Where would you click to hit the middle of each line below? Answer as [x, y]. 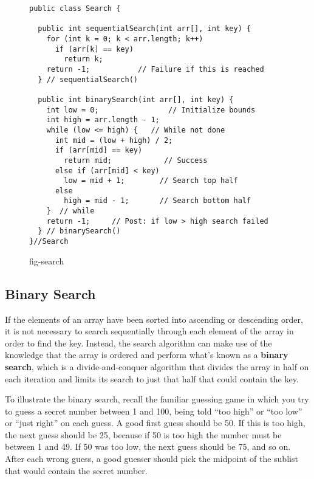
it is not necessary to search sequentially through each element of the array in [149, 331]
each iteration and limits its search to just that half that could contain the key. [152, 378]
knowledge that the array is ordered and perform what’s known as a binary [147, 355]
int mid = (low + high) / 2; [114, 140]
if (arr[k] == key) [94, 49]
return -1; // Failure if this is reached [155, 69]
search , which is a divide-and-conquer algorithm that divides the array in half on [157, 366]
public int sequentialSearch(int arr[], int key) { [145, 29]
